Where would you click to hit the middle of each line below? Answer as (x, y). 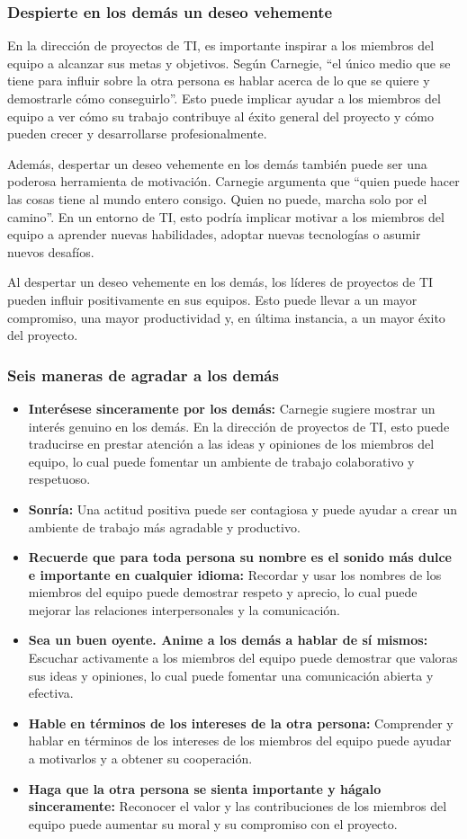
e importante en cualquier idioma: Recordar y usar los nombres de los (235, 574)
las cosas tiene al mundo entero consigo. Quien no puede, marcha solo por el (217, 198)
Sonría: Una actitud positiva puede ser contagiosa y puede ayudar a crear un (243, 509)
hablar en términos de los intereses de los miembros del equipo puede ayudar (240, 741)
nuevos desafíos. (51, 251)
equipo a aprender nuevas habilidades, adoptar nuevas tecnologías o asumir (214, 234)
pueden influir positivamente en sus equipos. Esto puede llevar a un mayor (212, 299)
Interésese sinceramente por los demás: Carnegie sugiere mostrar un (232, 408)
